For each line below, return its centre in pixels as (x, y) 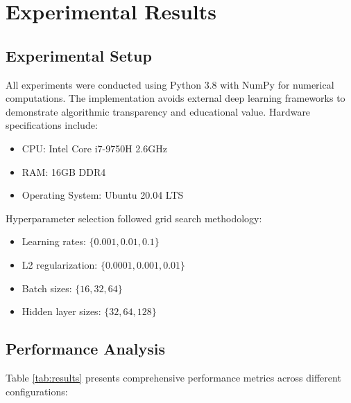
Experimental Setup (79, 55)
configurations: (37, 391)
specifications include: (52, 125)
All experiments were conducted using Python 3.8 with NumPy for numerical (170, 84)
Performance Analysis (85, 349)
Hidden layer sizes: (61, 311)
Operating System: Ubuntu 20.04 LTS (103, 195)
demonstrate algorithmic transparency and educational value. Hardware (158, 111)
